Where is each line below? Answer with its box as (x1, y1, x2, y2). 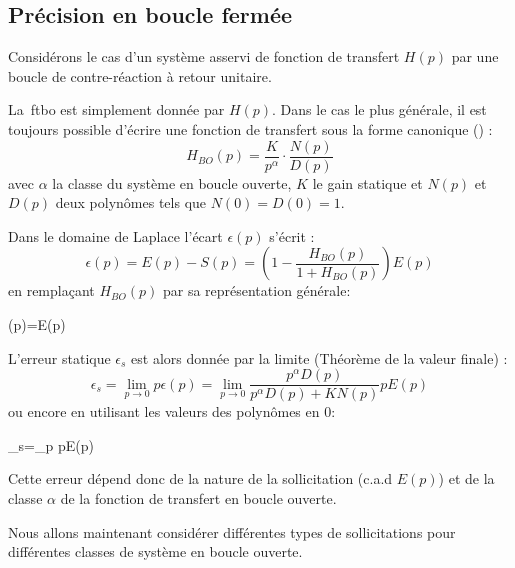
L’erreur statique (8, 347, 111, 368)
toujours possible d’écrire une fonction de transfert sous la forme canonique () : (8, 118, 493, 139)
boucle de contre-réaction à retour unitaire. (8, 65, 272, 86)
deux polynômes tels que (55, 192, 207, 213)
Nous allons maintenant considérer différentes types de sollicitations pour (8, 521, 456, 542)
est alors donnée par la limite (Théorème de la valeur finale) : (131, 347, 508, 368)
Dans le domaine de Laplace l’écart (8, 225, 223, 246)
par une (451, 46, 499, 67)
